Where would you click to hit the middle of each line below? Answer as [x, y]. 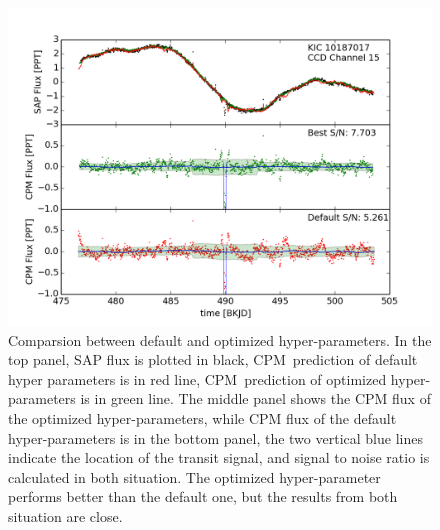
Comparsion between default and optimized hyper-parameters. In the [220, 339]
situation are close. [65, 515]
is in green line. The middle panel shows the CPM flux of [255, 398]
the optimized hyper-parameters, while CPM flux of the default [202, 417]
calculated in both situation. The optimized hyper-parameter [194, 476]
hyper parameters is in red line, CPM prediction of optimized [197, 378]
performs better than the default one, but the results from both [203, 496]
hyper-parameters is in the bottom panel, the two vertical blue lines [215, 437]
